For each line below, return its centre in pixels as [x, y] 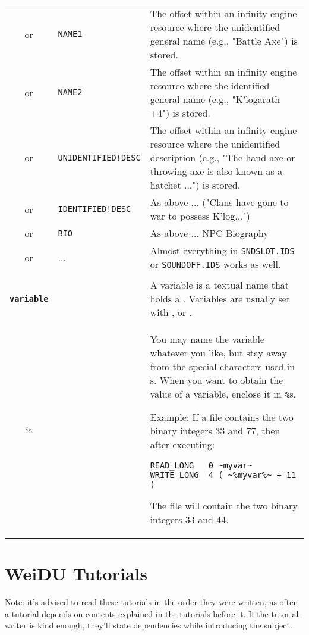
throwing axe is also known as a [216, 171]
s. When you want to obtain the [217, 380]
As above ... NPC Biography [209, 233]
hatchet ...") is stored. [195, 185]
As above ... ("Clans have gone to [219, 202]
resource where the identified [210, 85]
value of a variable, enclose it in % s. [223, 394]
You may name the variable [207, 339]
